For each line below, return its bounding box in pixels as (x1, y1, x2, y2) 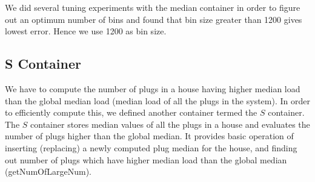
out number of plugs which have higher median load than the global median (5, 153, 287, 166)
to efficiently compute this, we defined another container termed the (5, 106, 257, 119)
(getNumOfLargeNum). (5, 165, 91, 178)
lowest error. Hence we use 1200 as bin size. (5, 25, 167, 37)
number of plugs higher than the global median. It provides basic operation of (5, 130, 294, 142)
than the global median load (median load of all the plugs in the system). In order (5, 94, 310, 107)
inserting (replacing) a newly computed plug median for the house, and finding (5, 141, 297, 154)
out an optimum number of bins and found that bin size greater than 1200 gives (5, 13, 302, 25)
